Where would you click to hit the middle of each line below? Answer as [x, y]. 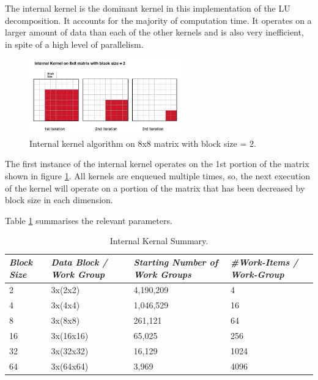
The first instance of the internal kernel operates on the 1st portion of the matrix [157, 164]
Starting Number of [176, 262]
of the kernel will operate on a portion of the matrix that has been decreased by [155, 188]
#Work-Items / [264, 262]
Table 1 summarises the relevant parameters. [89, 220]
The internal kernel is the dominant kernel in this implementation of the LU [148, 8]
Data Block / [79, 262]
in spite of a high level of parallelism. [74, 44]
